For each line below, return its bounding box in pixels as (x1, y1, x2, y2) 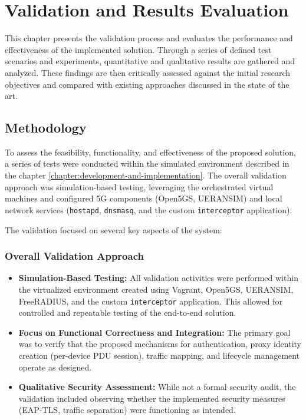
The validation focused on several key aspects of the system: (5, 223, 222, 236)
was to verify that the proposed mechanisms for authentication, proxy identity (18, 338, 302, 350)
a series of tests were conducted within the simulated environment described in (5, 157, 289, 170)
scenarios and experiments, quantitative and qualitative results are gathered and (5, 55, 295, 67)
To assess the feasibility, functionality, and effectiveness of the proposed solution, (5, 145, 296, 158)
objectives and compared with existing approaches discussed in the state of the (5, 78, 289, 90)
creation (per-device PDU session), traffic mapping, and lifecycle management (18, 349, 300, 361)
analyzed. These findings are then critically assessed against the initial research (5, 66, 291, 78)
